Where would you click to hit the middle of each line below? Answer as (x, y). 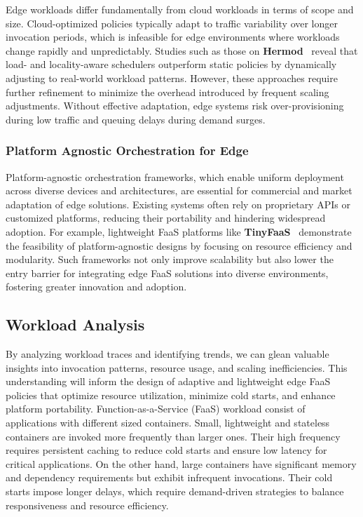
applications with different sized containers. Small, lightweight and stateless (168, 423)
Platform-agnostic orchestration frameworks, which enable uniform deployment (175, 176)
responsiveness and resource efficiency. (87, 505)
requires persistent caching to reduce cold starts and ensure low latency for (166, 450)
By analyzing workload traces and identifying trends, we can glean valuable (167, 354)
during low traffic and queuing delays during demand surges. (136, 119)
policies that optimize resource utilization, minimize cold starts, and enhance (171, 395)
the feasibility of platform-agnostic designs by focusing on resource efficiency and (179, 245)
